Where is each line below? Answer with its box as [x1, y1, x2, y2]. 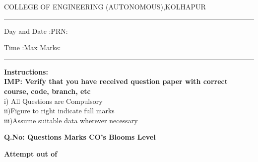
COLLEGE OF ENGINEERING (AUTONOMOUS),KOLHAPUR [4, 1, 206, 11]
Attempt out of [4, 148, 58, 159]
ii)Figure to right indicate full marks [4, 105, 115, 116]
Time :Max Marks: [4, 42, 61, 53]
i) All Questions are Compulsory [4, 95, 103, 106]
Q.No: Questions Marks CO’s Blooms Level [4, 132, 156, 142]
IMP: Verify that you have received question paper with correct [4, 76, 228, 86]
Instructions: [4, 66, 48, 77]
